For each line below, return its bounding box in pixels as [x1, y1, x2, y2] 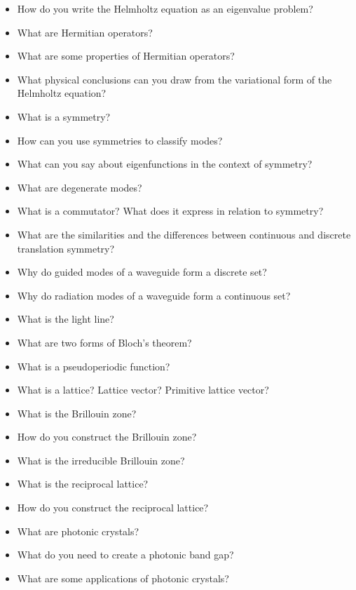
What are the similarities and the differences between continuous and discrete [17, 227, 351, 241]
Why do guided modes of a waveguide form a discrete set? [17, 264, 267, 279]
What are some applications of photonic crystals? [17, 570, 229, 585]
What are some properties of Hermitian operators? [17, 48, 235, 63]
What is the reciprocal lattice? [17, 476, 149, 491]
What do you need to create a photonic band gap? [17, 547, 234, 562]
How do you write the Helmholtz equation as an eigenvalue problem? [17, 1, 313, 15]
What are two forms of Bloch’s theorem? [17, 335, 192, 349]
